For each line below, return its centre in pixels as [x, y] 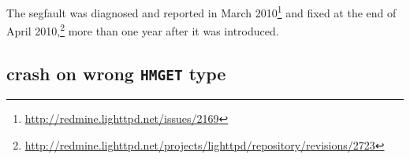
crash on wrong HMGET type [116, 73]
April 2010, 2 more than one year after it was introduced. [143, 30]
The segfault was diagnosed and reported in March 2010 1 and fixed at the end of [201, 11]
